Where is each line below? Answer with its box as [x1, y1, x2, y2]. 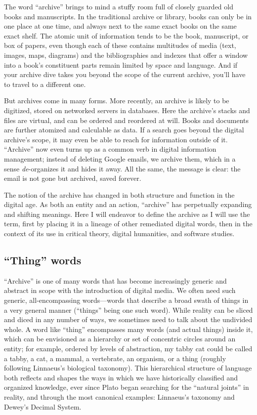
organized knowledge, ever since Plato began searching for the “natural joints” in [4, 382, 249, 392]
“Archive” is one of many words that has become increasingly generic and [4, 275, 227, 286]
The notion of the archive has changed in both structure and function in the [4, 189, 235, 200]
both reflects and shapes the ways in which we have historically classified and [4, 372, 238, 382]
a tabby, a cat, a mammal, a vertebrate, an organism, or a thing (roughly [4, 353, 226, 363]
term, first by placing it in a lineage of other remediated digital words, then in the [4, 218, 253, 229]
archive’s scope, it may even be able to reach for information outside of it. [4, 134, 228, 144]
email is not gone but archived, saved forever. [4, 173, 141, 183]
